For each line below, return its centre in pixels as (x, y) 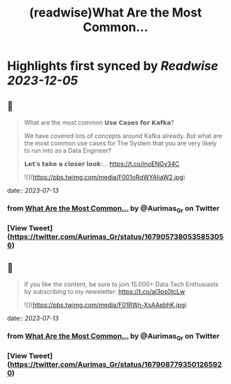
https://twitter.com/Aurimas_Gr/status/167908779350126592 (116, 365)
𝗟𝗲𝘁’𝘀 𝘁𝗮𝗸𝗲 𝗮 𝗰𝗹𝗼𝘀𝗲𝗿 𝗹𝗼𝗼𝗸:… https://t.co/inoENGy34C (102, 164)
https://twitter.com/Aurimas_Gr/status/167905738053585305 (117, 237)
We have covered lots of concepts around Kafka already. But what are (123, 136)
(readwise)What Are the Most (115, 13)
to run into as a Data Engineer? (67, 150)
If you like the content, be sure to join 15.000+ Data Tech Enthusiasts (121, 284)
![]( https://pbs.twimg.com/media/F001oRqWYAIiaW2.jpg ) (104, 177)
